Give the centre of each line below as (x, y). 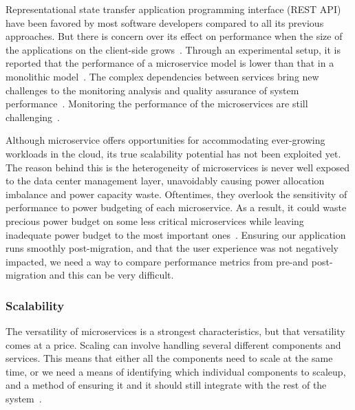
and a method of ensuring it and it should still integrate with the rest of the (166, 385)
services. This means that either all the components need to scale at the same (169, 358)
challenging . (33, 117)
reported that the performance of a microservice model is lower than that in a (170, 63)
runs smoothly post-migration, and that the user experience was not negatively (172, 248)
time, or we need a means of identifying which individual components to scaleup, (176, 371)
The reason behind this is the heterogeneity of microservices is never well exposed (178, 167)
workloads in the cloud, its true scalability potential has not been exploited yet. (173, 153)
